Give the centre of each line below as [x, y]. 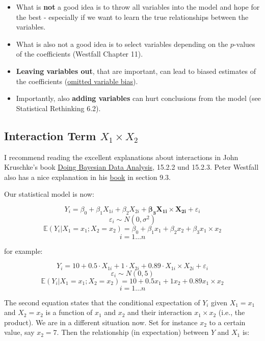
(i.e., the [232, 312]
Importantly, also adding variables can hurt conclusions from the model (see [138, 98]
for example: [23, 251]
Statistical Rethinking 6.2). [58, 108]
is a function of [69, 312]
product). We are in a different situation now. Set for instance [101, 322]
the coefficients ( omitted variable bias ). [77, 81]
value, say [19, 332]
